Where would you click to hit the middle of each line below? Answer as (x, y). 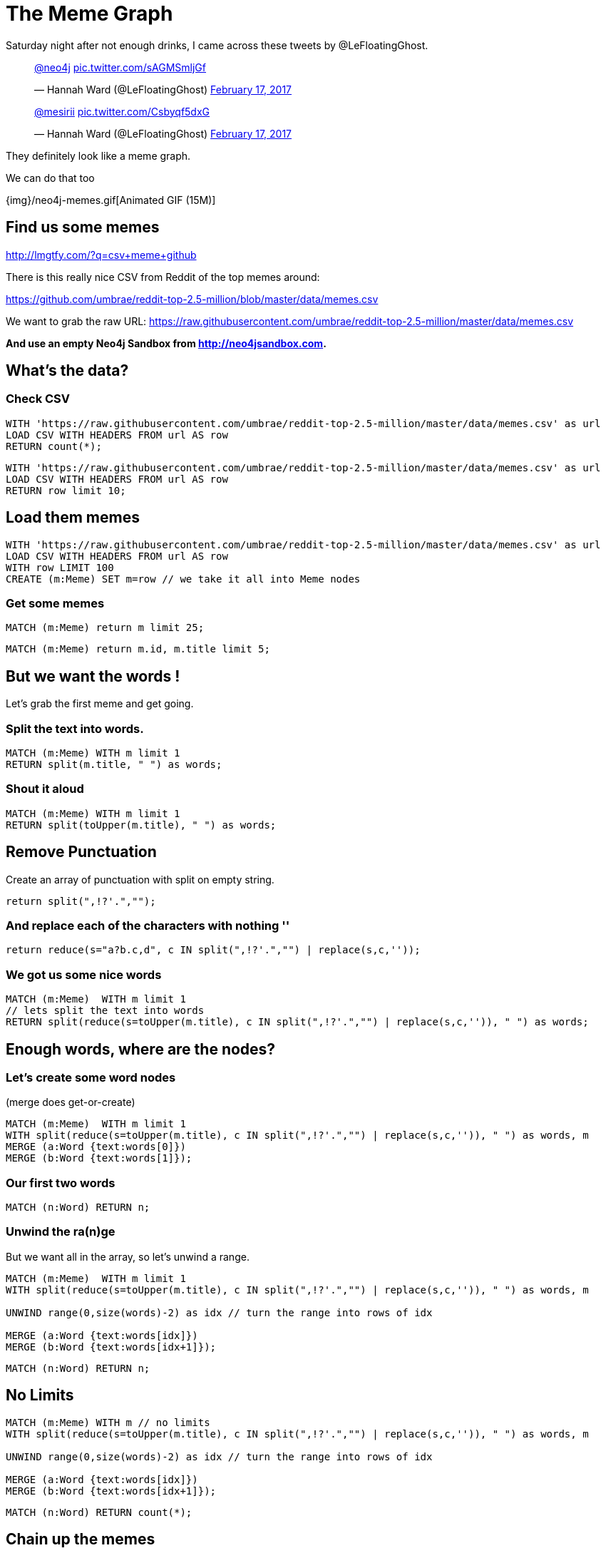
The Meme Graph (89, 14)
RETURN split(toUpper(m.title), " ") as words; (141, 825)
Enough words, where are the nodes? (141, 1049)
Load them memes (73, 518)
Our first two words (61, 1183)
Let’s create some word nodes (91, 1077)
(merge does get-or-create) (71, 1102)
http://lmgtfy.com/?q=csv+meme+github (101, 255)
